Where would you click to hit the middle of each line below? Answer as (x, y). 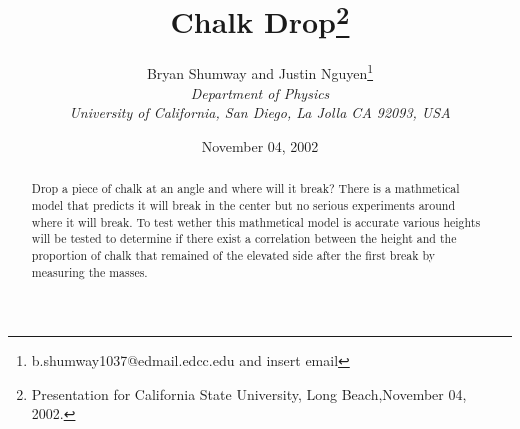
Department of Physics (260, 92)
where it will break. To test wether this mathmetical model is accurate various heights (256, 221)
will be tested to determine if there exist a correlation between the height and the (244, 238)
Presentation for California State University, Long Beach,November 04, (249, 393)
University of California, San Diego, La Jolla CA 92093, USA (260, 112)
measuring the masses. (89, 271)
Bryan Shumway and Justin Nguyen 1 (260, 72)
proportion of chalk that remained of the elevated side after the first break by (233, 254)
